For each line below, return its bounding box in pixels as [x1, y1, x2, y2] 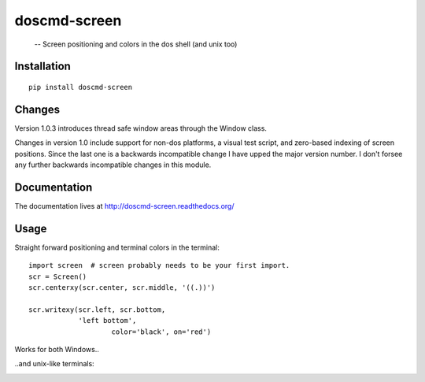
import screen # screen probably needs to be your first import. [28, 261, 290, 270]
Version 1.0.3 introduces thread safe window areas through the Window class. [14, 123, 268, 133]
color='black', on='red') [111, 327, 212, 336]
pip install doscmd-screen [28, 83, 133, 91]
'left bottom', [78, 316, 137, 325]
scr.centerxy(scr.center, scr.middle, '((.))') [28, 284, 216, 292]
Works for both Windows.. [14, 344, 100, 354]
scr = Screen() [28, 272, 87, 281]
